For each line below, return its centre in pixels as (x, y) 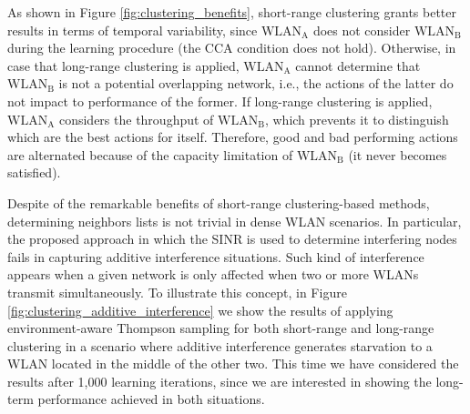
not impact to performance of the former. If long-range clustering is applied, (220, 101)
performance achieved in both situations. (151, 399)
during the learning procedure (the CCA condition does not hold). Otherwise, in (232, 48)
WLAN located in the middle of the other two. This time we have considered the (233, 364)
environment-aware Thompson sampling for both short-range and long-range (221, 328)
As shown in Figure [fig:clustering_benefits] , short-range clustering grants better (232, 12)
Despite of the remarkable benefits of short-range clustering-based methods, (219, 202)
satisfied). (34, 172)
